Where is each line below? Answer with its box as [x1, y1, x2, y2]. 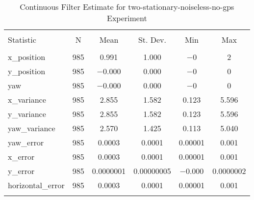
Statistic [8, 34, 36, 45]
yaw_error [8, 137, 44, 148]
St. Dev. [138, 34, 167, 45]
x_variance [8, 94, 46, 105]
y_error [8, 165, 35, 176]
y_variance [8, 108, 46, 119]
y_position [8, 65, 46, 77]
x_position [8, 51, 46, 62]
